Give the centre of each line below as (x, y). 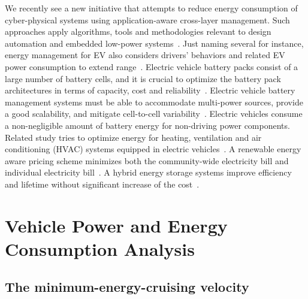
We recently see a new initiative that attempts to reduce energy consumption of (151, 8)
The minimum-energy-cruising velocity (127, 287)
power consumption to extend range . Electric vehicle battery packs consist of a (152, 66)
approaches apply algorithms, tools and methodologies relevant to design (138, 31)
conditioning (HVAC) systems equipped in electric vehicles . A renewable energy (153, 149)
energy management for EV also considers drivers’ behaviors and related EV (145, 55)
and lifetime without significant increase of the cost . (102, 184)
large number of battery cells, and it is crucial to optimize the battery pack (143, 78)
